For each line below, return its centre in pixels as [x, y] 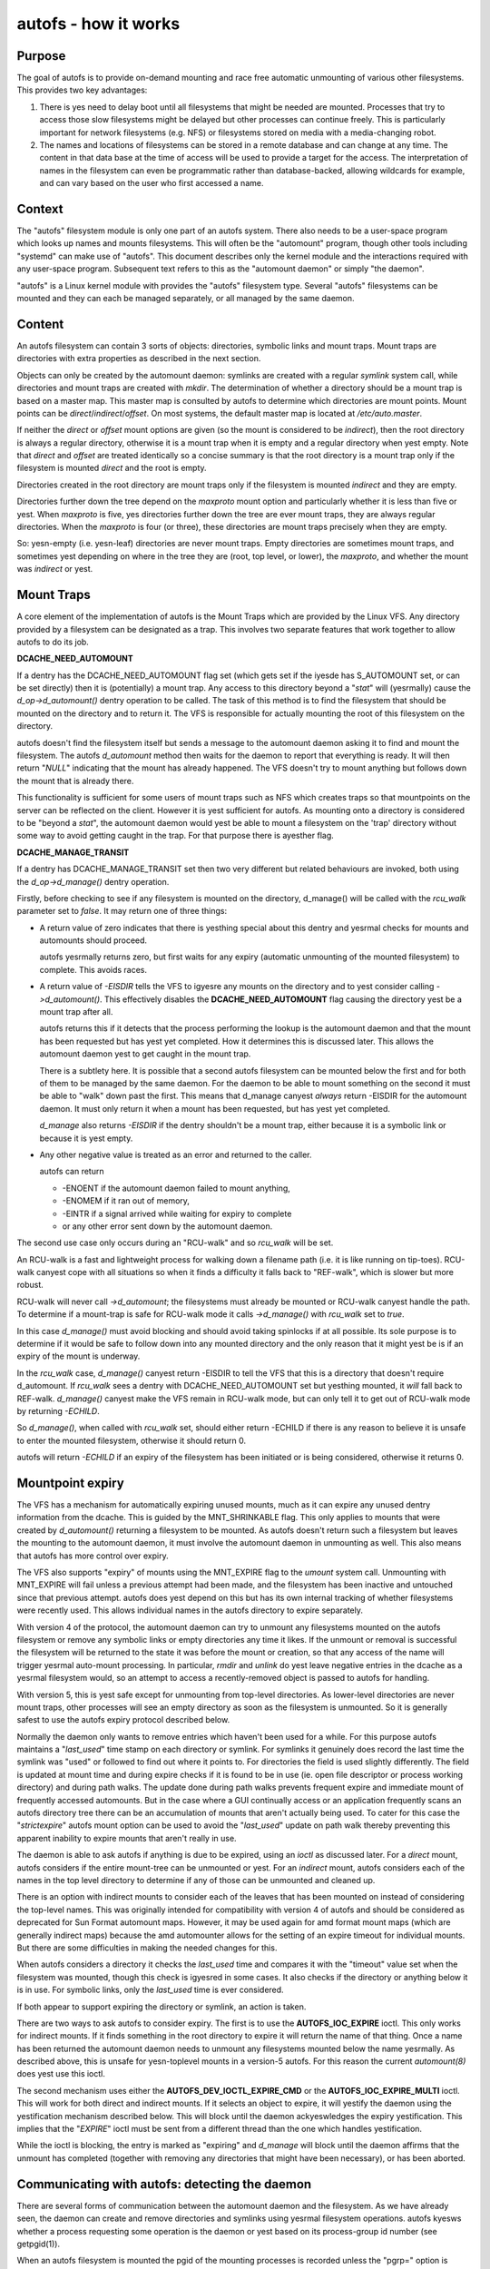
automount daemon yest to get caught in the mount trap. [145, 1054]
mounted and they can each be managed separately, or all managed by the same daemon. [186, 299]
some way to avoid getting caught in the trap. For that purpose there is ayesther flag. [176, 836]
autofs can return [72, 1172]
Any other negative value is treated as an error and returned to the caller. [176, 1154]
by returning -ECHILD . [58, 1410]
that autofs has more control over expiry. [93, 1556]
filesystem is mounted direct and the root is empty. [112, 468]
